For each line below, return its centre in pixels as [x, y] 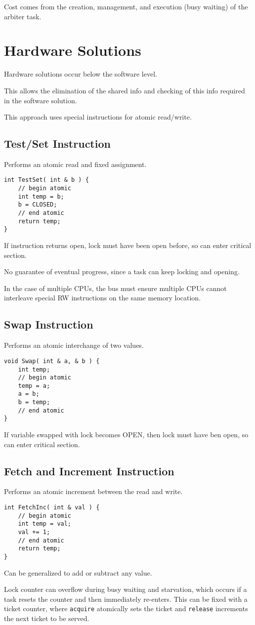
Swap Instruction [49, 324]
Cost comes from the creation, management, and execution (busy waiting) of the [126, 6]
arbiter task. [23, 16]
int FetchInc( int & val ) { [52, 508]
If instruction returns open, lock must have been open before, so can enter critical [128, 245]
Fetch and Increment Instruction [89, 471]
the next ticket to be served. [47, 618]
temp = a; [34, 386]
